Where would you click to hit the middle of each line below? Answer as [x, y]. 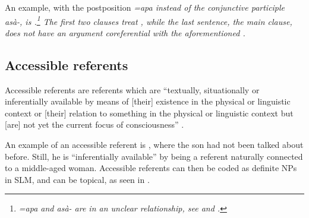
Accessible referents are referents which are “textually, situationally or [132, 89]
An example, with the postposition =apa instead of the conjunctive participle [145, 7]
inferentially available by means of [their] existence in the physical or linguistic [148, 101]
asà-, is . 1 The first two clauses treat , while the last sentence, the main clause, [149, 20]
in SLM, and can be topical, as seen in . [77, 179]
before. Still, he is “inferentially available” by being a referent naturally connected [154, 156]
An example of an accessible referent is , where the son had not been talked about [154, 145]
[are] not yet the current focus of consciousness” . [94, 124]
